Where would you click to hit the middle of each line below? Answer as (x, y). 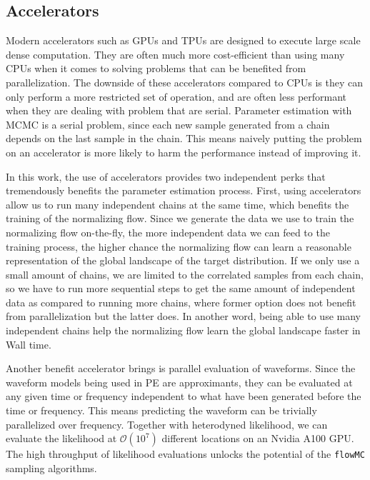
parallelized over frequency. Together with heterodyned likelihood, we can (167, 424)
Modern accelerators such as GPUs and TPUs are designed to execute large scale (183, 40)
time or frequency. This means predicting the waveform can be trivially (161, 410)
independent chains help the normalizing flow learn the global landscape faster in (183, 330)
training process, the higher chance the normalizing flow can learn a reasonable (179, 246)
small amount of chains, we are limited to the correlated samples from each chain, (185, 274)
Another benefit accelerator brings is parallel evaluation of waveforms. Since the (181, 368)
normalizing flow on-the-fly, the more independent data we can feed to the (168, 232)
